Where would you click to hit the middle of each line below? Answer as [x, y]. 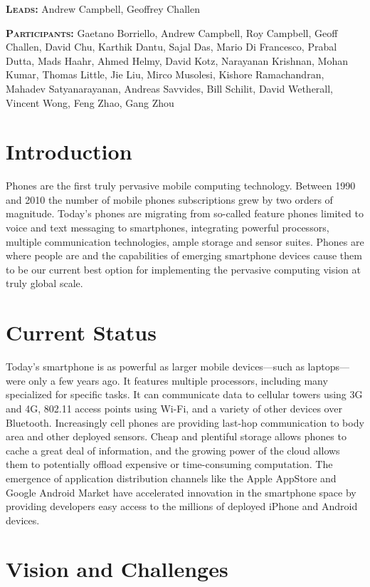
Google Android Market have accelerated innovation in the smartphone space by [181, 492]
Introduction [69, 151]
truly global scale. [44, 283]
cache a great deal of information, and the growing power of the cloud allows [173, 450]
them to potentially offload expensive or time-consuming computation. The [169, 464]
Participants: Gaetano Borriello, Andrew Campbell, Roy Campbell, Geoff [172, 32]
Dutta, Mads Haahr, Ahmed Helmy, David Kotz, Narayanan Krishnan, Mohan [177, 60]
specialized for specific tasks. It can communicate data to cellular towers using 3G [184, 394]
